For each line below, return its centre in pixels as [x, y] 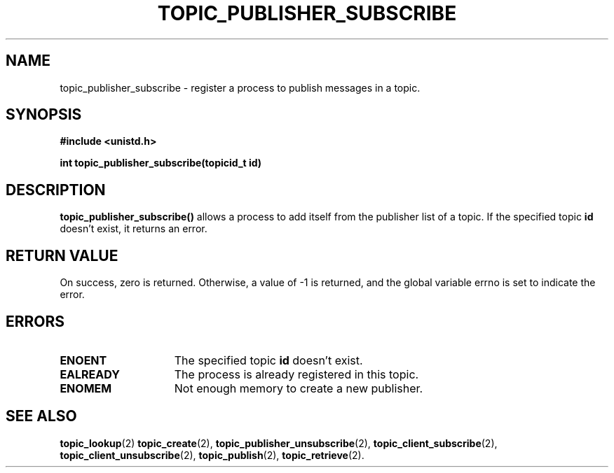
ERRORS [35, 321]
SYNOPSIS [44, 115]
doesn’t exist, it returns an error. [134, 229]
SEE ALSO [41, 416]
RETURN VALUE [62, 255]
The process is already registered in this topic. [296, 374]
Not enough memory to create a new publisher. [299, 388]
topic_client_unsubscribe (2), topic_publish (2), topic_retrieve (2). [212, 455]
